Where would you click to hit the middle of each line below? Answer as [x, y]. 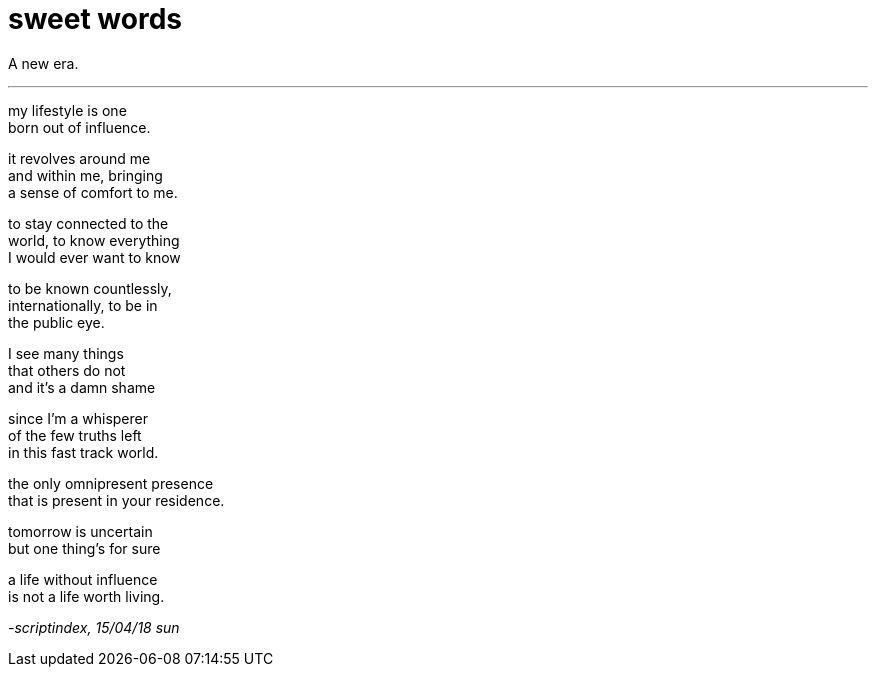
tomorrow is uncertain [80, 531]
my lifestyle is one [67, 110]
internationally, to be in [83, 305]
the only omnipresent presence [111, 483]
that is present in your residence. [116, 500]
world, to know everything [94, 240]
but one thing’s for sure [84, 548]
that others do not [67, 370]
